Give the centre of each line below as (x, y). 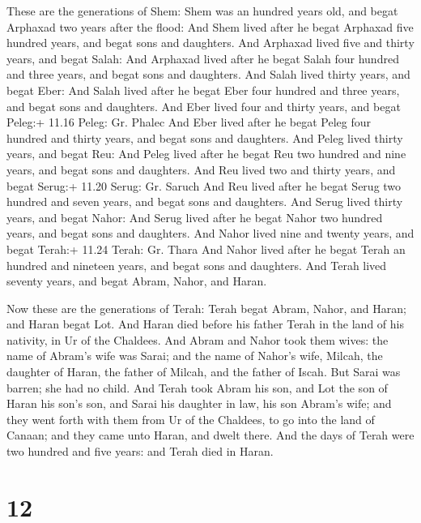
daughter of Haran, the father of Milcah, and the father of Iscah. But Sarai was (204, 372)
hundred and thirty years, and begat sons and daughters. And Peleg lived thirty (205, 137)
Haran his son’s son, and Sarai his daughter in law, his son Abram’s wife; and (199, 403)
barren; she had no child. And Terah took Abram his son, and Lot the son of (197, 387)
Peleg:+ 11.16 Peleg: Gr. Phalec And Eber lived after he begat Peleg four (189, 122)
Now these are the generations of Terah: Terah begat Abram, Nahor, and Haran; (206, 308)
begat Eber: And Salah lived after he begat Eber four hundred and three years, (203, 90)
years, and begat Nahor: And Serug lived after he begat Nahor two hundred (195, 217)
